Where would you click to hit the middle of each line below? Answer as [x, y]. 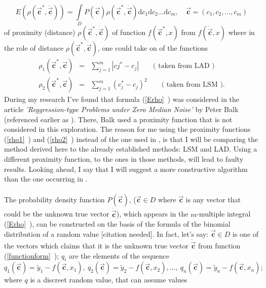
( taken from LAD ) [184, 66]
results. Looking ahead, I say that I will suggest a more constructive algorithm [126, 169]
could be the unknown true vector [57, 214]
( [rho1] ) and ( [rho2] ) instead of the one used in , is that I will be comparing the [131, 139]
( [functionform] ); [32, 255]
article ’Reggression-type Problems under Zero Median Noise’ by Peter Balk [121, 109]
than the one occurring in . [46, 179]
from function [219, 245]
